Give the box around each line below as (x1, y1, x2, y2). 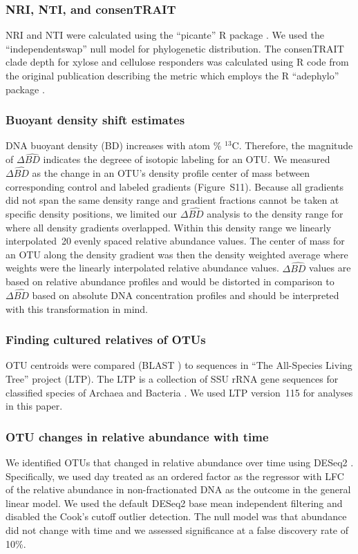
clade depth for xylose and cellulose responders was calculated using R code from (6, 55, 349, 69)
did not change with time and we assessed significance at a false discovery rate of (6, 523, 348, 537)
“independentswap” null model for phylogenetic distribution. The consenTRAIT (6, 41, 344, 55)
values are (309, 260, 351, 275)
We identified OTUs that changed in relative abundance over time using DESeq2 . (6, 455, 354, 470)
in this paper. (6, 399, 63, 413)
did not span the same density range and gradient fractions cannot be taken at (6, 193, 339, 207)
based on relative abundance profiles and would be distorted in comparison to (6, 274, 335, 289)
